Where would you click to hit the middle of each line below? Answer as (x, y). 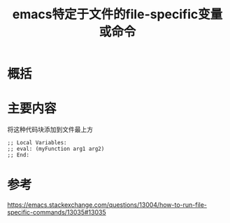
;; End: (19, 155)
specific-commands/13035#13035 (57, 212)
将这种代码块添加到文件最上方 (50, 130)
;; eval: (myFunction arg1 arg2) (56, 149)
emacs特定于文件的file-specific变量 (117, 14)
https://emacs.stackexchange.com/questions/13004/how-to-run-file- (107, 205)
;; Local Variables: (37, 143)
